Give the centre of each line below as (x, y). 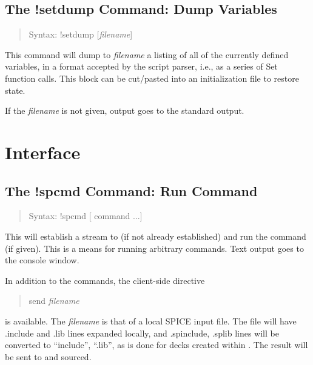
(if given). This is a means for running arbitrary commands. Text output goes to (154, 248)
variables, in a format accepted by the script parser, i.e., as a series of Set (141, 66)
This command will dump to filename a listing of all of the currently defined (147, 54)
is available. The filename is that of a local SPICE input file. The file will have (151, 321)
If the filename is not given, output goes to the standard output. (125, 110)
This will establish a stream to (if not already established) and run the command (156, 236)
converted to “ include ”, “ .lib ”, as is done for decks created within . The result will (156, 345)
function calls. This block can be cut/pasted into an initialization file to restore (152, 78)
